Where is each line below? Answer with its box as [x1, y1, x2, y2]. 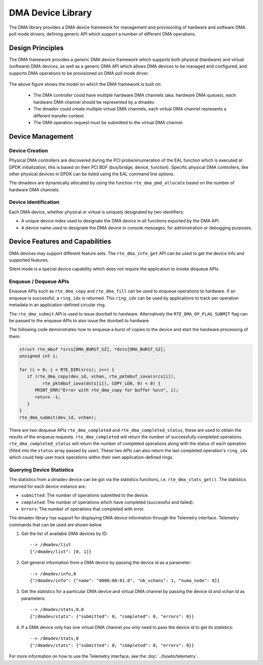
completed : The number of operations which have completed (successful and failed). [21, 499, 194, 505]
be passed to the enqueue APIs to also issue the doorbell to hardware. [9, 318, 150, 323]
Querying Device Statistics [9, 466, 74, 473]
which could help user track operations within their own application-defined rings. [9, 454, 174, 460]
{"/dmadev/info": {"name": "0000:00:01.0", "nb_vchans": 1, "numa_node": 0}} [30, 578, 220, 584]
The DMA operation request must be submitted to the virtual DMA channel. [33, 119, 184, 125]
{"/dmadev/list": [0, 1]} [30, 549, 92, 554]
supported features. [9, 257, 49, 263]
